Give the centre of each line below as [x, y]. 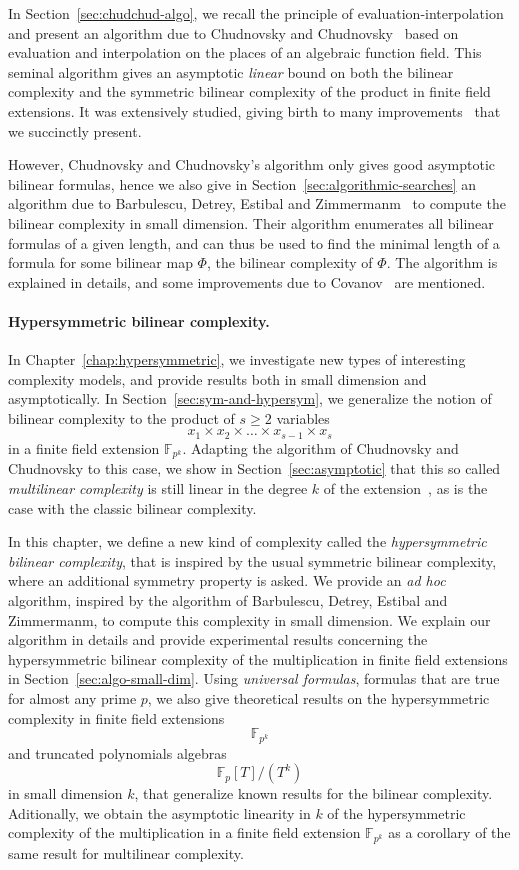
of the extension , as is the [405, 487]
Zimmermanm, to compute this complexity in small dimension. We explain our [249, 619]
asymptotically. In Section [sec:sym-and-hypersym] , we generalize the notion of [250, 398]
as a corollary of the [449, 832]
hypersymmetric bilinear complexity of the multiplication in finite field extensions [258, 658]
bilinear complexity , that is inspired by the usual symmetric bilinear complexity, [252, 560]
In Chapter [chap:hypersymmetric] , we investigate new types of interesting [237, 359]
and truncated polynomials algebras [117, 752]
